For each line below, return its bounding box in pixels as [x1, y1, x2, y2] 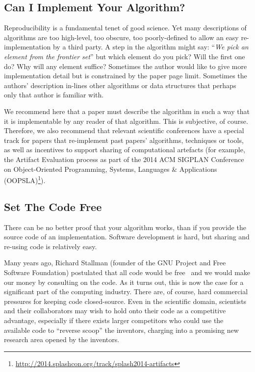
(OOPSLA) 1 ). [4, 174, 46, 185]
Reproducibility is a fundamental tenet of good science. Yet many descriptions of [4, 23, 247, 33]
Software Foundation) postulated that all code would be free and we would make [4, 267, 251, 277]
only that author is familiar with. [4, 90, 104, 100]
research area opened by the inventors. [4, 334, 120, 345]
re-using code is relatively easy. [4, 241, 97, 251]
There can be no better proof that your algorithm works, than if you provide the [4, 222, 246, 232]
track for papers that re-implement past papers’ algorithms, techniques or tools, [4, 135, 244, 145]
